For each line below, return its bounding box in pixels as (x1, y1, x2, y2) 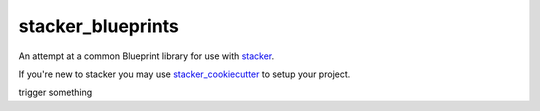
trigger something (18, 86, 93, 99)
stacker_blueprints (18, 15, 180, 37)
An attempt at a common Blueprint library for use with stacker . (18, 50, 275, 62)
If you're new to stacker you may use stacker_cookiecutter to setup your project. (18, 68, 351, 80)
